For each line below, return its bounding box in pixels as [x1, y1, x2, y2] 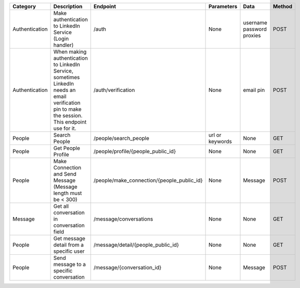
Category [12, 3, 36, 10]
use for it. [53, 125, 77, 132]
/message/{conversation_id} [93, 264, 162, 271]
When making [53, 49, 87, 55]
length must [53, 189, 82, 197]
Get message [53, 235, 86, 242]
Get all [53, 203, 69, 209]
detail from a [53, 242, 84, 248]
